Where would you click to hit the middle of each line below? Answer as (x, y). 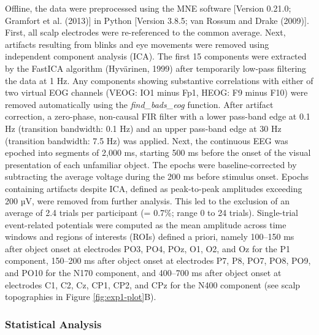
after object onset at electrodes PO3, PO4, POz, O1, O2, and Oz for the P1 (148, 248)
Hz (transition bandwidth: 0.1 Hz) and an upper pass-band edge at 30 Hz (143, 128)
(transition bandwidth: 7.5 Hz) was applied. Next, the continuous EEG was (147, 140)
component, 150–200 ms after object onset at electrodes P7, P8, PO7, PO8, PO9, (158, 260)
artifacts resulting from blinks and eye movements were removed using (137, 44)
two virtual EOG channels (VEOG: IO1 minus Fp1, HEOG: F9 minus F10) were (156, 92)
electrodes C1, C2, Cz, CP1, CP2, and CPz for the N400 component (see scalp (153, 284)
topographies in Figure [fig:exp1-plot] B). (81, 297)
